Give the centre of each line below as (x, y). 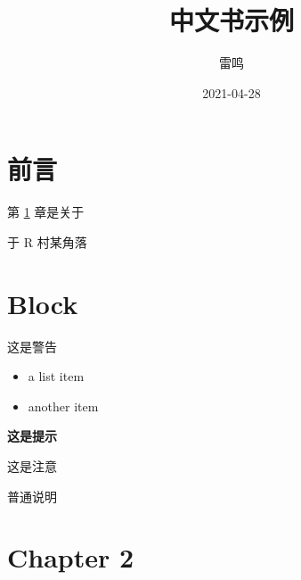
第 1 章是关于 (46, 212)
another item (63, 406)
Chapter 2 (71, 557)
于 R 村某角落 (47, 241)
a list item (56, 376)
